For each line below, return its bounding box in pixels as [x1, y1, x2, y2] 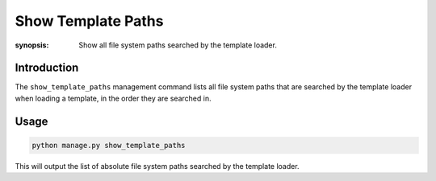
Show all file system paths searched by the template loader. [78, 40, 278, 50]
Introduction [15, 61, 79, 75]
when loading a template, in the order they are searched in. [15, 93, 212, 103]
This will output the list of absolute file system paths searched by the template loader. [15, 161, 300, 171]
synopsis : [15, 40, 49, 50]
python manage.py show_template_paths [31, 141, 186, 150]
